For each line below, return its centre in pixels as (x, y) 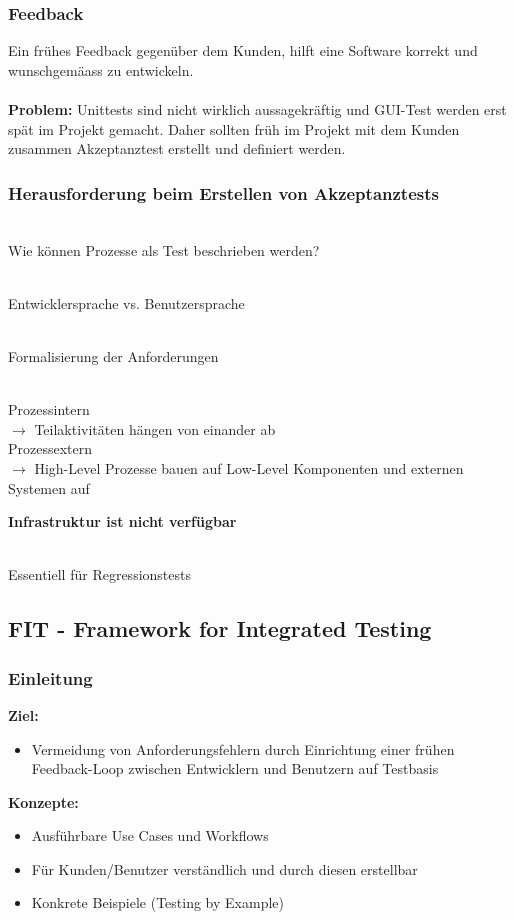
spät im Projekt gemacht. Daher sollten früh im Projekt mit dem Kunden (234, 128)
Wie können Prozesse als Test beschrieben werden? (164, 249)
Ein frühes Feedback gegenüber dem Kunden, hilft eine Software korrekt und (243, 50)
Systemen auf (49, 487)
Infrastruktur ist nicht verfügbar (122, 521)
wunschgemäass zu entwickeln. (101, 69)
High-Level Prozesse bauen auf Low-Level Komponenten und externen (249, 467)
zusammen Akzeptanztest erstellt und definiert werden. (177, 148)
